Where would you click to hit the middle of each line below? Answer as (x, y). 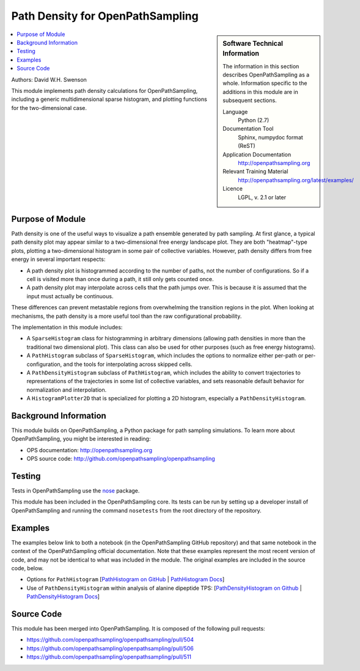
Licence (233, 189)
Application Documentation (257, 154)
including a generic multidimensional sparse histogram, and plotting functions (109, 99)
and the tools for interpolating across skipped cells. (128, 364)
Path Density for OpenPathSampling (105, 16)
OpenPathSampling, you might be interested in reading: (81, 439)
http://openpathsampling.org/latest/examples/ (296, 180)
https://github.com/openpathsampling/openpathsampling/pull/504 (110, 640)
